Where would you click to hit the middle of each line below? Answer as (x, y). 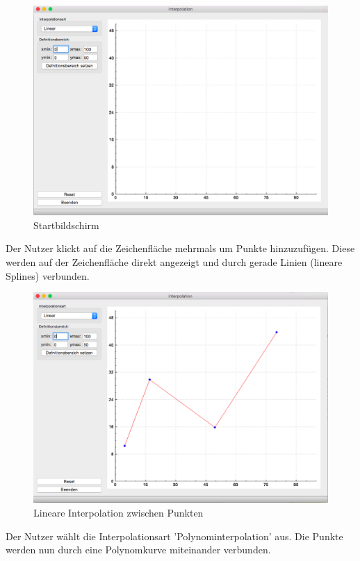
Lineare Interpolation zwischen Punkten (118, 512)
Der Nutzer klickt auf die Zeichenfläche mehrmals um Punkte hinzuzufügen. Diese (180, 248)
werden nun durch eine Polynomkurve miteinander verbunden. (138, 550)
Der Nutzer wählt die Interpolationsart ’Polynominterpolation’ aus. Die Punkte (174, 536)
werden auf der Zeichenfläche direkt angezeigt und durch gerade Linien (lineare (174, 262)
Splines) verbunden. (48, 275)
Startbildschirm (66, 225)
